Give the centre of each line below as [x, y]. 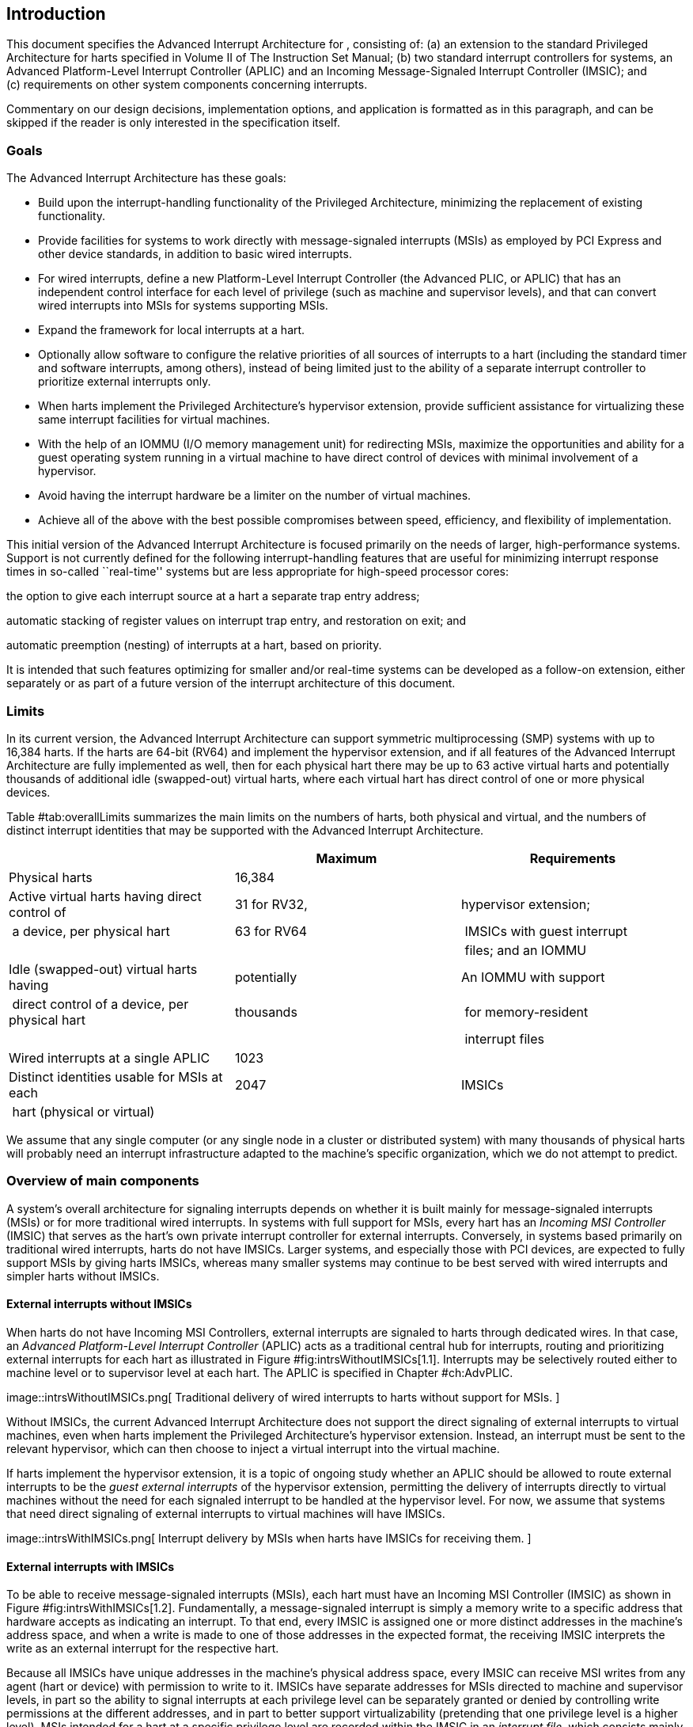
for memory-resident [526, 1012]
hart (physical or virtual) [83, 1111]
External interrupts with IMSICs [91, 1566]
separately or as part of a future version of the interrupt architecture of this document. [231, 683]
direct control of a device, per [100, 1004]
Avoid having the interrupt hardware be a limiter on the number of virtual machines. [255, 496]
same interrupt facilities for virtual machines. [154, 420]
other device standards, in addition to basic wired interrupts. [195, 254]
